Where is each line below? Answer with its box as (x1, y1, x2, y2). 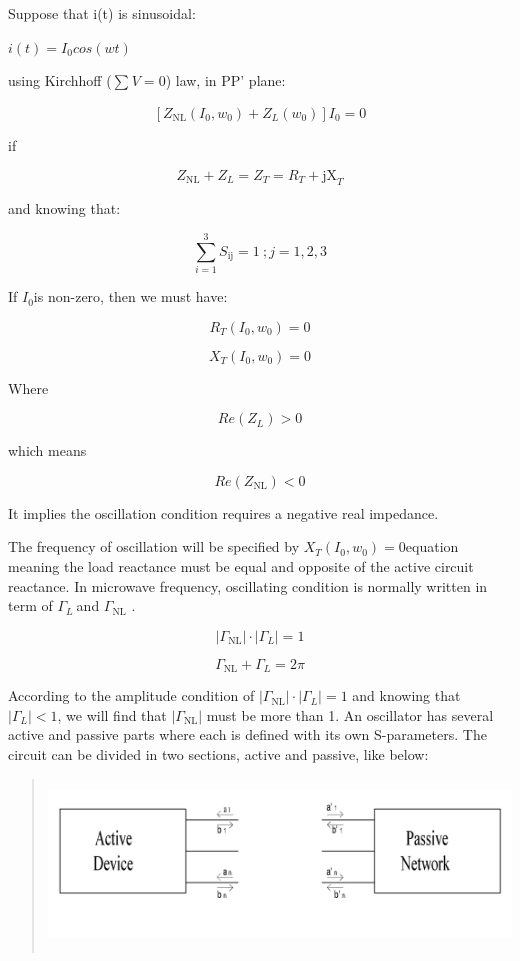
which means (8, 440, 87, 461)
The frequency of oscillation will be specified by (8, 536, 300, 557)
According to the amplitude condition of (8, 685, 255, 706)
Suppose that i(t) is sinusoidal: (8, 3, 196, 23)
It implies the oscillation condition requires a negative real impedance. (8, 502, 439, 523)
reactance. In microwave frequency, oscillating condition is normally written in (8, 575, 488, 596)
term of (8, 595, 53, 616)
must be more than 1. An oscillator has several (206, 704, 494, 725)
